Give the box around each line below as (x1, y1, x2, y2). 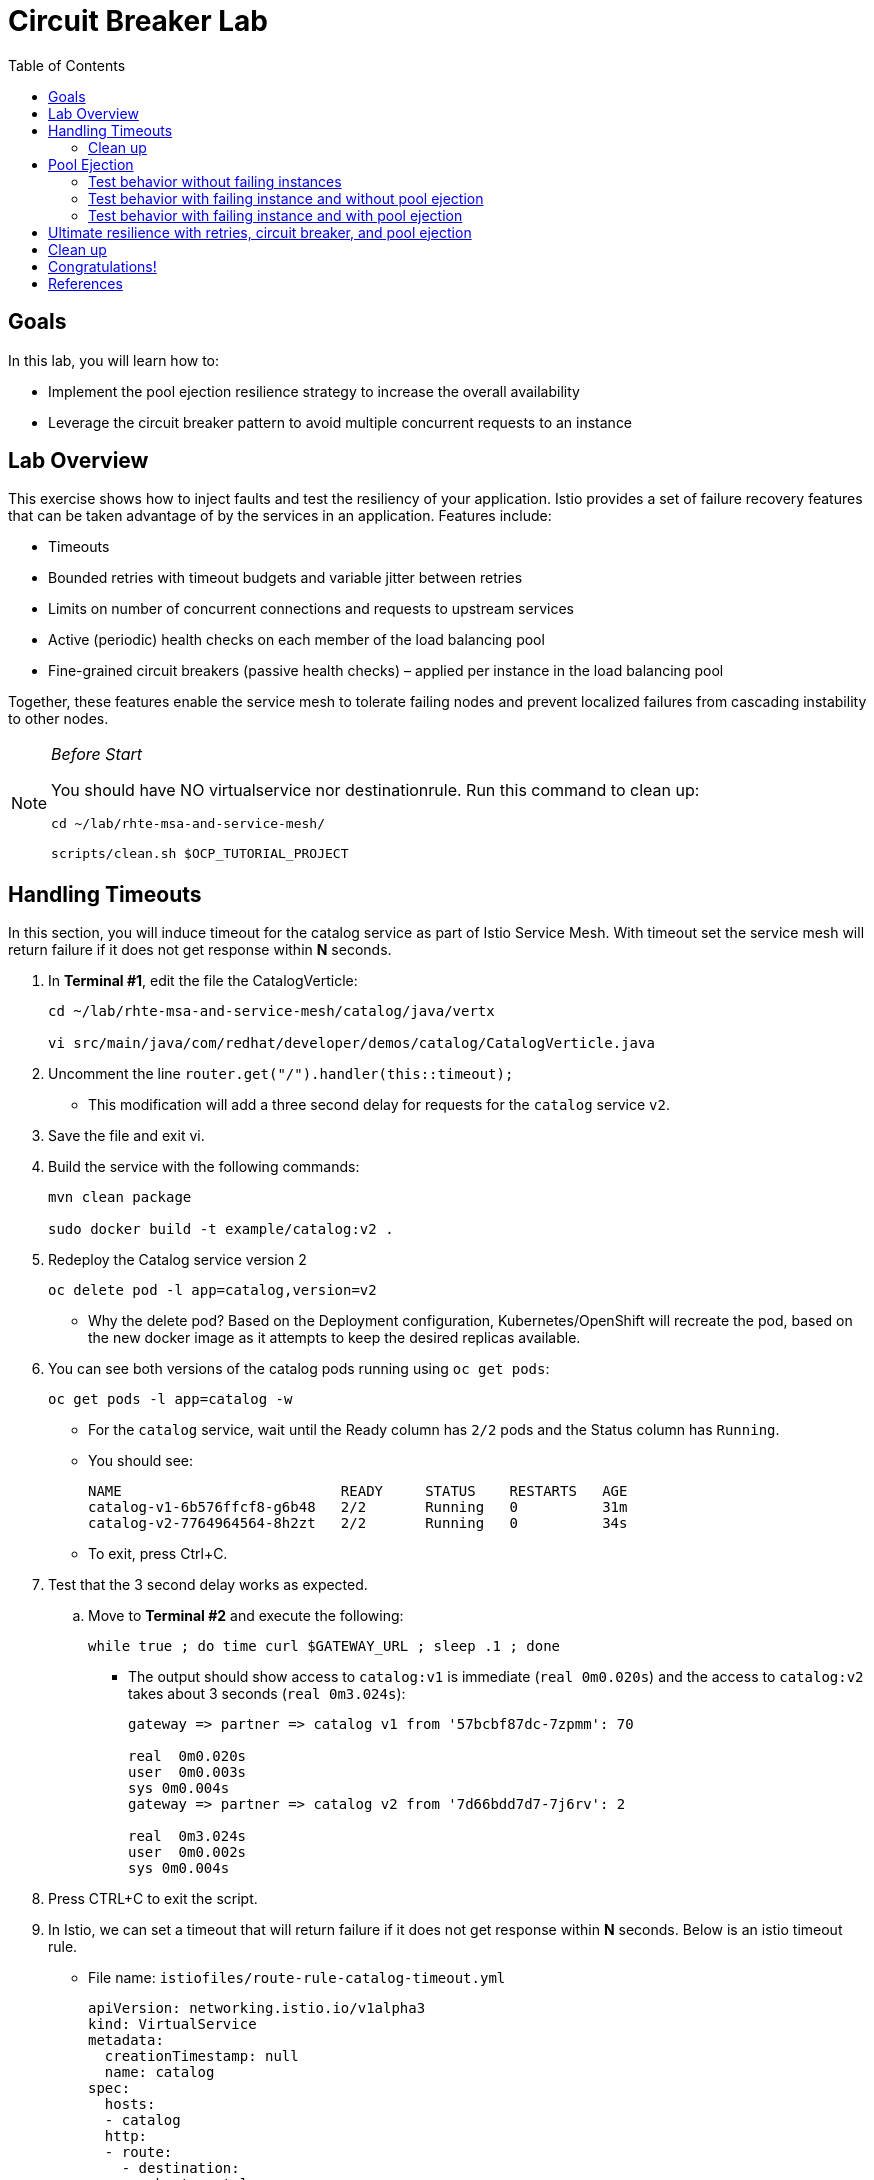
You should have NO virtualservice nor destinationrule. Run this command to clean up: (51, 780, 700, 801)
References (48, 274, 123, 292)
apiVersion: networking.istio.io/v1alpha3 (88, 2000, 426, 2017)
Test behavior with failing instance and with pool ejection (88, 206, 463, 224)
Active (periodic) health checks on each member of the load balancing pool (48, 631, 545, 649)
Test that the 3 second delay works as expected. (48, 1576, 368, 1594)
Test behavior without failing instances (88, 172, 342, 190)
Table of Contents (8, 56, 126, 74)
